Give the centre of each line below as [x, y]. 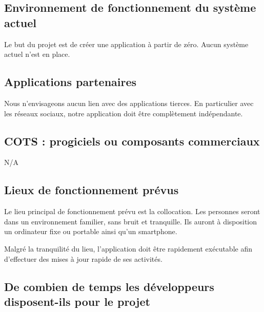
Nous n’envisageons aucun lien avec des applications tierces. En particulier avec [129, 103]
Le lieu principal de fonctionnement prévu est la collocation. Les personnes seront [132, 211]
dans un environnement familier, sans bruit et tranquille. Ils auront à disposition [131, 221]
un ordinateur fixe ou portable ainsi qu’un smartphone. [91, 231]
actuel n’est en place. [37, 54]
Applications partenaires [70, 82]
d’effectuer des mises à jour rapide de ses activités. [83, 258]
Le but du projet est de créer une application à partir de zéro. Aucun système [126, 44]
